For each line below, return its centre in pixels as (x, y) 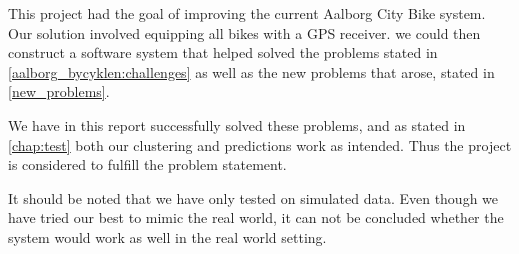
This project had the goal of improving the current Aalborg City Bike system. (247, 13)
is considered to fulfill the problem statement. (147, 164)
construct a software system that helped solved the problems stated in (223, 52)
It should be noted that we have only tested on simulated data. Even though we (253, 197)
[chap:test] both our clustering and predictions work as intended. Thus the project (260, 144)
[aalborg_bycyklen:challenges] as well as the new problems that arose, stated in (251, 71)
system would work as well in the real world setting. (167, 236)
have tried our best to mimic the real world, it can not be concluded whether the (256, 217)
